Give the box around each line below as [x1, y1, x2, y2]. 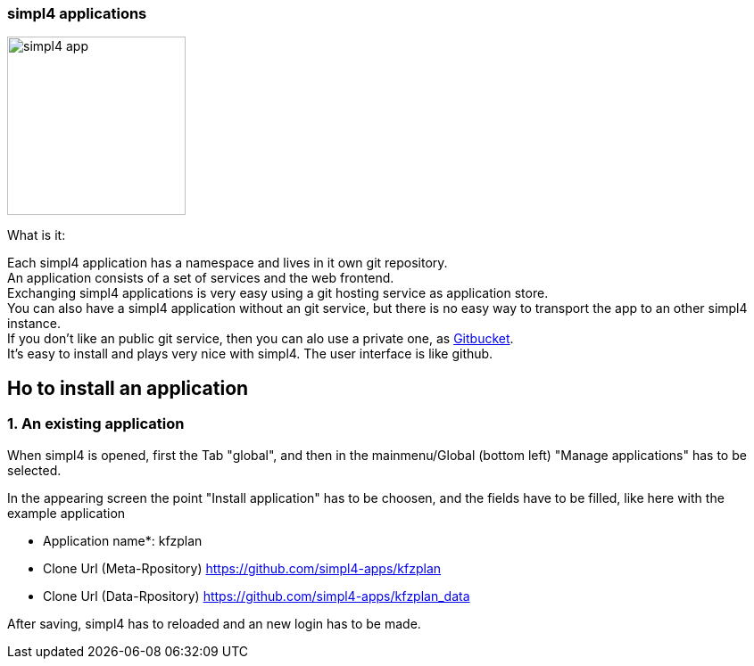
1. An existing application [7, 415, 185, 433]
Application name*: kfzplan [43, 532, 203, 548]
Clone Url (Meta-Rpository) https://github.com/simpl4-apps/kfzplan [43, 560, 442, 576]
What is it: [7, 227, 66, 243]
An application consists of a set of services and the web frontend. [7, 270, 394, 286]
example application [7, 505, 126, 521]
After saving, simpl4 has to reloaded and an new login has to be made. [7, 615, 421, 631]
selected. [7, 462, 62, 478]
